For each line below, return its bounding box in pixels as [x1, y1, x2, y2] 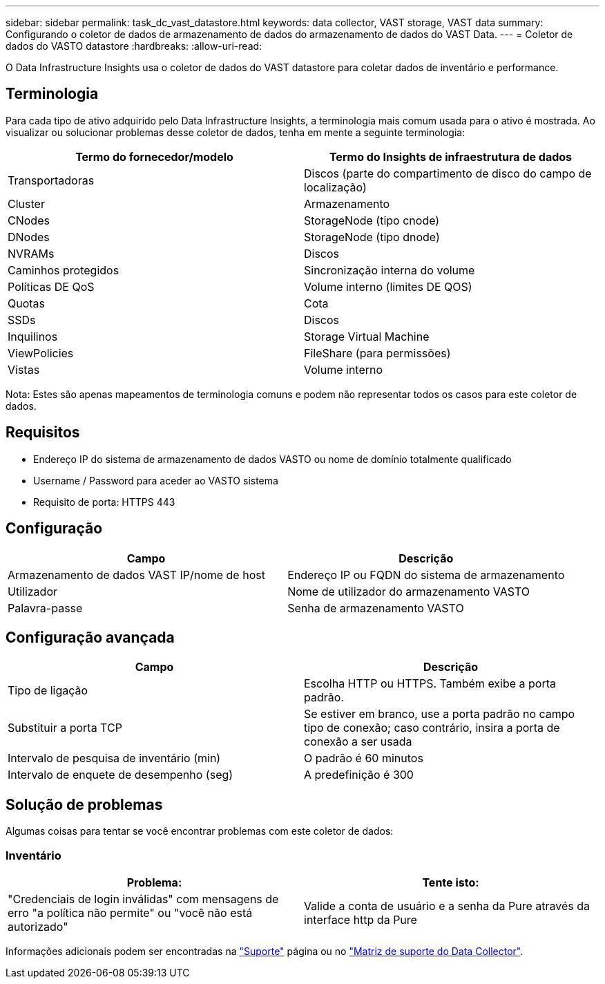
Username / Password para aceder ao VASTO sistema [33, 474, 278, 486]
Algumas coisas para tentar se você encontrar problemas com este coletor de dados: [6, 825, 394, 838]
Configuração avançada [6, 628, 175, 646]
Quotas [8, 296, 46, 310]
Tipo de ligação [8, 683, 88, 698]
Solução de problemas [6, 795, 163, 813]
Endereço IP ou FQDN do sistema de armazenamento [287, 567, 565, 582]
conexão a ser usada [304, 735, 412, 749]
